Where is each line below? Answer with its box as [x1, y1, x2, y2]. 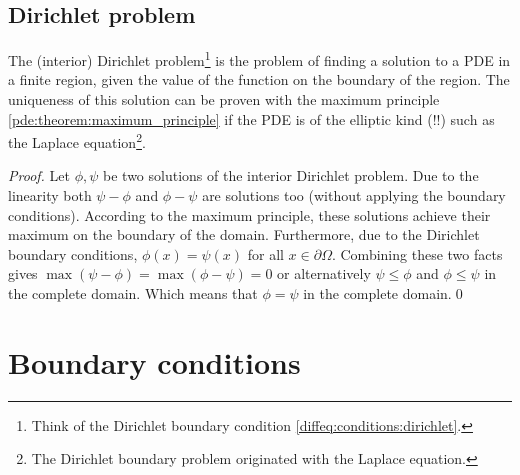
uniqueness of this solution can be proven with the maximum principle [8, 89, 440, 110]
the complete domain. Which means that [8, 283, 258, 304]
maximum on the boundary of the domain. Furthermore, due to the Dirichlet [8, 224, 480, 245]
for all [247, 243, 284, 264]
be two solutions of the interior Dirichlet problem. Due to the [103, 165, 479, 186]
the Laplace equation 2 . [8, 129, 146, 152]
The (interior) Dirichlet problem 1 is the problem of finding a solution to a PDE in [8, 47, 511, 70]
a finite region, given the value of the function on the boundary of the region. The [8, 69, 510, 90]
